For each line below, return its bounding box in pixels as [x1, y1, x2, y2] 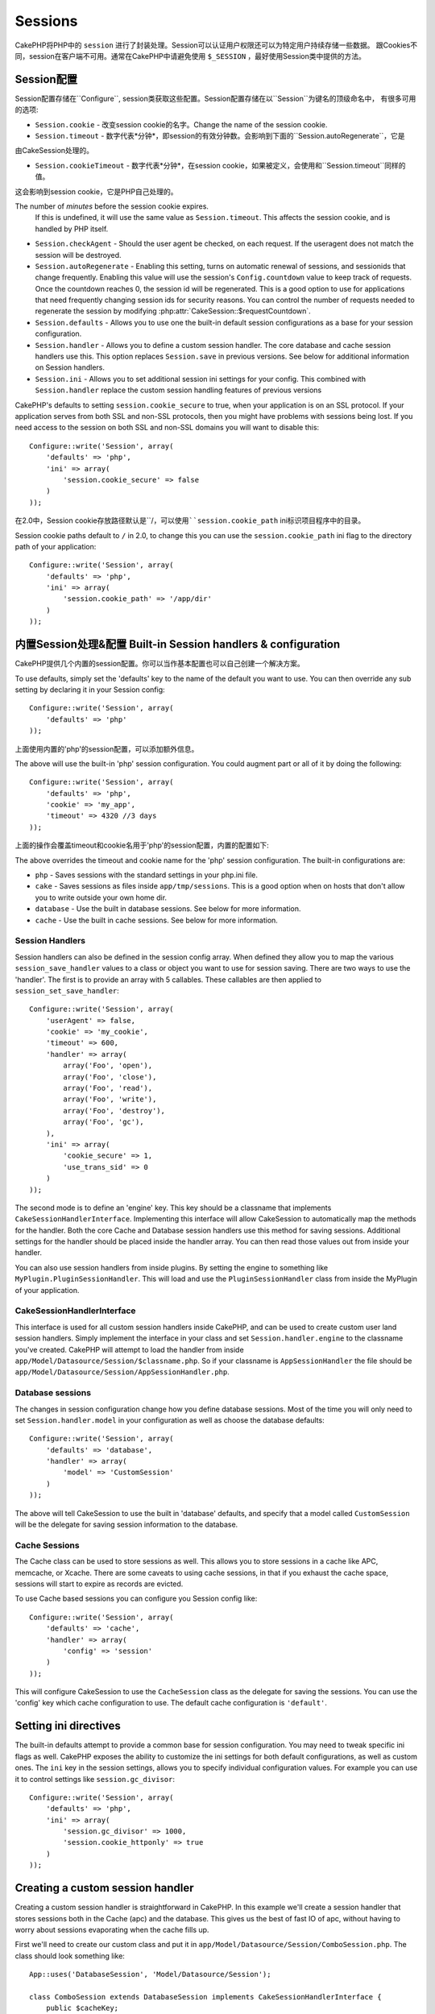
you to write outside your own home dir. [35, 893, 168, 902]
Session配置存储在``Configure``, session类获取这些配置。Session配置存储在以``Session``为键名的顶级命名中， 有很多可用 [14, 93, 416, 103]
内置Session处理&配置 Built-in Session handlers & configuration [14, 637, 341, 652]
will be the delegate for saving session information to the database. [14, 1519, 238, 1530]
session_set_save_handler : [14, 985, 120, 995]
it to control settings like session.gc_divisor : [14, 1774, 175, 1784]
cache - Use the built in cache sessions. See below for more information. [35, 915, 278, 925]
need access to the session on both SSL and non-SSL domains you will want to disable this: [14, 423, 320, 433]
